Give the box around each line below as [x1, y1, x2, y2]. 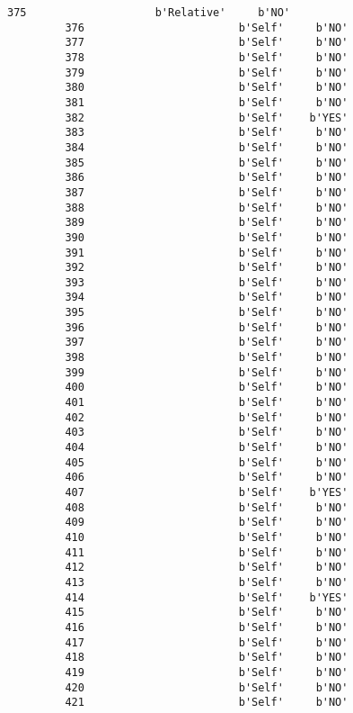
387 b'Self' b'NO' [65, 185, 349, 199]
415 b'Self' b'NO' [65, 606, 349, 619]
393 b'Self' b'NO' [65, 275, 349, 289]
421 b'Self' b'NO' [65, 696, 349, 709]
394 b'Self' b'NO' [65, 291, 349, 304]
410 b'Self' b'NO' [65, 530, 349, 544]
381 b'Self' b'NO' [65, 95, 349, 109]
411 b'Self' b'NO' [65, 546, 349, 559]
